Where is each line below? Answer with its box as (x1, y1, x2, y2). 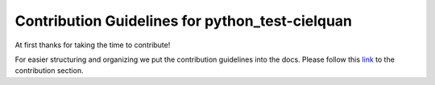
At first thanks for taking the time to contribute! (14, 40, 171, 50)
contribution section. (14, 66, 84, 75)
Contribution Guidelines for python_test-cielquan (14, 12, 353, 30)
